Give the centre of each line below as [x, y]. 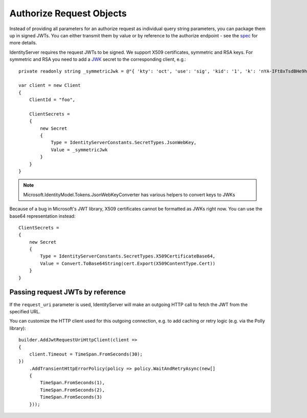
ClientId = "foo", [52, 100]
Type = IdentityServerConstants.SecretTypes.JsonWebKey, [124, 143]
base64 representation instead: [42, 216]
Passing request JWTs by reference [68, 292]
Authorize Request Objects [68, 13]
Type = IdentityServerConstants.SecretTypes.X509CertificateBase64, [128, 256]
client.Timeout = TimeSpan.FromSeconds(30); [86, 354]
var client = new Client [50, 85]
